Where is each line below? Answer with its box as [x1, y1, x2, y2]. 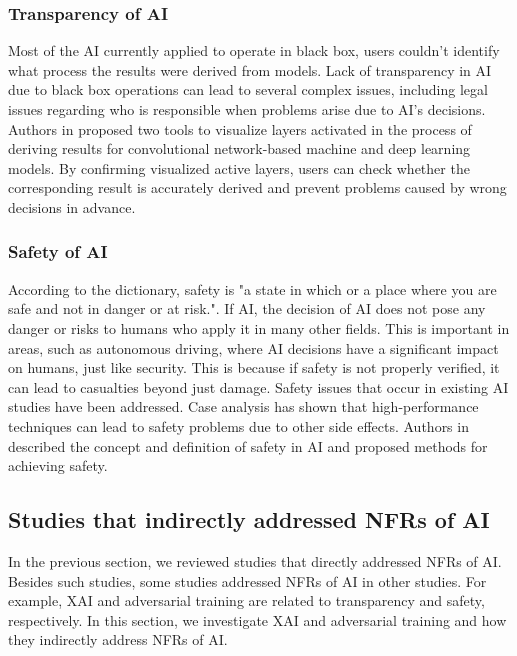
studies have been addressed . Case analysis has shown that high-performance [8, 396, 479, 417]
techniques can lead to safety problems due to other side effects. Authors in [8, 415, 469, 436]
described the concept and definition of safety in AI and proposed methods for [8, 435, 488, 456]
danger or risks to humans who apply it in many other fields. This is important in [8, 317, 510, 338]
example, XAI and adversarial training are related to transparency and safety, [8, 590, 485, 611]
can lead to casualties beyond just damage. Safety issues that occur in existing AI [8, 376, 509, 397]
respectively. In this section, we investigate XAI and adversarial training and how [8, 609, 507, 630]
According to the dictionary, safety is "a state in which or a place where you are [8, 278, 497, 299]
